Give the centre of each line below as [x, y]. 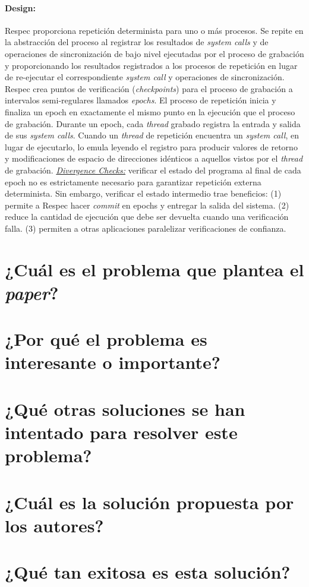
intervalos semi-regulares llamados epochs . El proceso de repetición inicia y [141, 100]
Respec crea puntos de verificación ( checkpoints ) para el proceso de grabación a [149, 88]
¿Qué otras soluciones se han [125, 408]
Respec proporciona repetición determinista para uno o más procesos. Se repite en [154, 30]
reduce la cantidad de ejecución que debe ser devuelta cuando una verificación [147, 217]
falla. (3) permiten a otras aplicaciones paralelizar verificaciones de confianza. [146, 228]
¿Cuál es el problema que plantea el [154, 269]
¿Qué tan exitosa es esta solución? [148, 572]
